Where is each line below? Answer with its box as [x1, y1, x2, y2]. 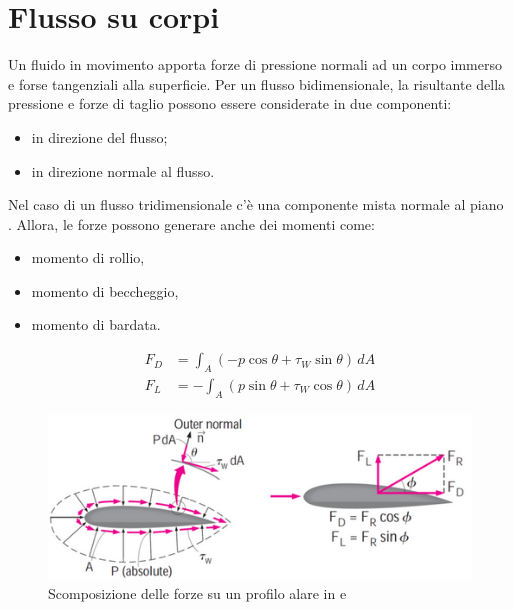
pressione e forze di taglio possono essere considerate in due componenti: [8, 93, 452, 114]
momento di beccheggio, [31, 280, 179, 301]
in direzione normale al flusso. [31, 160, 215, 181]
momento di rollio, [31, 247, 145, 268]
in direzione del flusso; [31, 126, 168, 147]
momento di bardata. [31, 314, 161, 335]
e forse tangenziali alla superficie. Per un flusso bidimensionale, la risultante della [8, 73, 506, 94]
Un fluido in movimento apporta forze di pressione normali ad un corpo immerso [8, 54, 502, 75]
